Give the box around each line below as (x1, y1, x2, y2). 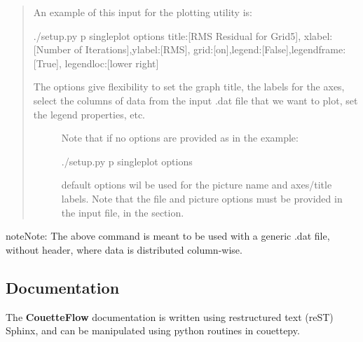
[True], (33, 55, 62, 70)
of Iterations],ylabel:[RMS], (74, 42, 191, 57)
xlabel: (303, 28, 333, 43)
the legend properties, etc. (33, 107, 146, 121)
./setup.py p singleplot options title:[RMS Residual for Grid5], (33, 28, 301, 43)
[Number (33, 42, 71, 57)
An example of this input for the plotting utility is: (33, 5, 252, 19)
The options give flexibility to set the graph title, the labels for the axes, (33, 79, 345, 94)
